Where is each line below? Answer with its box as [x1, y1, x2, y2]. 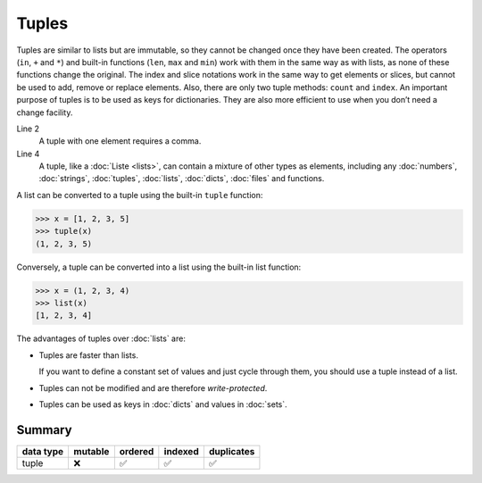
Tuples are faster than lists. [38, 349, 138, 361]
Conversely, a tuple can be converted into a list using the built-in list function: [16, 262, 302, 272]
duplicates [208, 445, 255, 457]
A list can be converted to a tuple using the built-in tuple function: [16, 189, 263, 200]
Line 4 [16, 148, 40, 159]
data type [21, 445, 64, 457]
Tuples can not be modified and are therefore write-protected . [38, 382, 268, 393]
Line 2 [16, 123, 40, 134]
